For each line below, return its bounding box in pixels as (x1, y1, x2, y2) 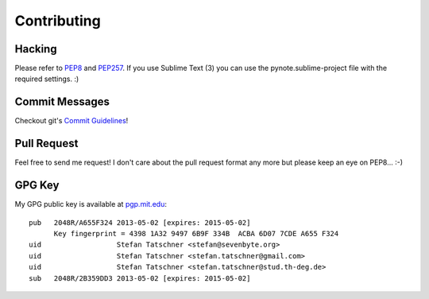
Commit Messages (14, 95, 110, 109)
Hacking (14, 42, 57, 56)
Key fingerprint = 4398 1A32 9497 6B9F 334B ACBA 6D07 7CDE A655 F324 (53, 229, 339, 238)
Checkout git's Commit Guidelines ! (14, 116, 129, 126)
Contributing (14, 12, 101, 29)
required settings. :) (14, 74, 79, 83)
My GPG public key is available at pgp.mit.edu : (14, 200, 167, 209)
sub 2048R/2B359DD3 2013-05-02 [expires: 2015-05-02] (29, 274, 251, 282)
